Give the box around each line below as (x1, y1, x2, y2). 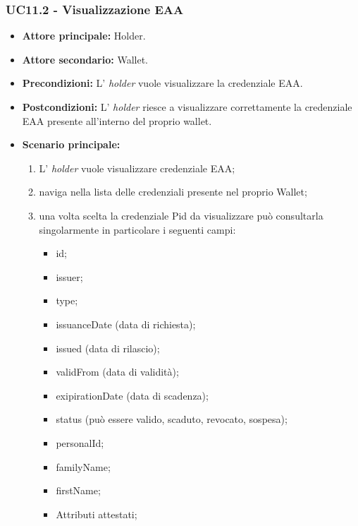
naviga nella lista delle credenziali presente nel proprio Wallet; (39, 184, 307, 199)
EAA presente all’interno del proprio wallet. (22, 113, 212, 128)
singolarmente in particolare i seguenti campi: (39, 222, 236, 237)
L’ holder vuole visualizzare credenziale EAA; (39, 160, 235, 175)
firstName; (56, 483, 101, 498)
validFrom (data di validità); (56, 364, 179, 379)
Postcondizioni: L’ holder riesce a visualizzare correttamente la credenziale (22, 100, 352, 114)
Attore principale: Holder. (22, 28, 146, 43)
